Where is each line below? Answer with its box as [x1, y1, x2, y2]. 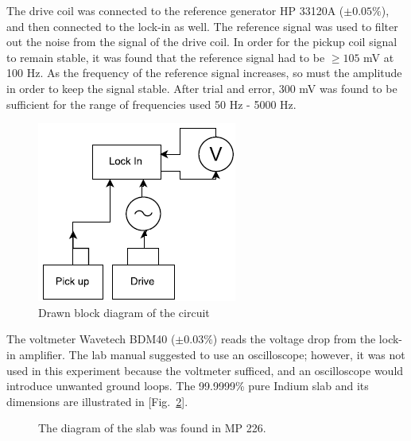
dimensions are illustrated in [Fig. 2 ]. [6, 393, 188, 409]
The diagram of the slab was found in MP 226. [38, 420, 266, 436]
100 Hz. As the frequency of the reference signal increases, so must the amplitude [6, 64, 402, 81]
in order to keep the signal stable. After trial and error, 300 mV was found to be [6, 79, 397, 96]
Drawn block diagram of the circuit [38, 304, 210, 320]
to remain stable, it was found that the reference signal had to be [6, 48, 325, 65]
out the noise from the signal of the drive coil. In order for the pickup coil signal [6, 33, 397, 50]
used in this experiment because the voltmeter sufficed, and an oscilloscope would [6, 362, 404, 378]
